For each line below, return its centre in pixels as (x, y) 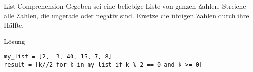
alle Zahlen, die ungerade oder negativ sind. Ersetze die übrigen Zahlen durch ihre (126, 15)
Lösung (15, 41)
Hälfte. (14, 25)
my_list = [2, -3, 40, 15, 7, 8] (58, 57)
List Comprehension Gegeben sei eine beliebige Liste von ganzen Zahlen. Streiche (125, 6)
